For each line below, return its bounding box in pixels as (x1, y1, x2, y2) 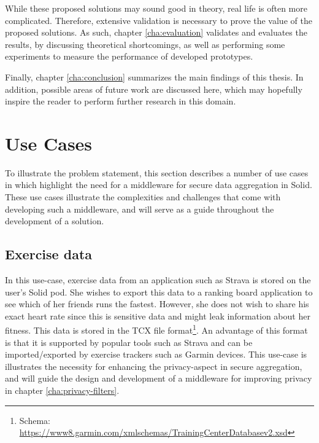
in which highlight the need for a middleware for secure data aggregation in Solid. (5, 178, 312, 191)
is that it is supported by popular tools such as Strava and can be (5, 335, 253, 348)
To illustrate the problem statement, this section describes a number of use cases (5, 166, 309, 179)
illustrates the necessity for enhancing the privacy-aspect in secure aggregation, (5, 359, 302, 372)
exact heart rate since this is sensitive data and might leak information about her (5, 309, 310, 322)
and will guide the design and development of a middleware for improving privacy (5, 372, 312, 385)
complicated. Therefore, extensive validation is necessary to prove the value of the (5, 14, 312, 26)
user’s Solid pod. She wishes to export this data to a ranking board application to (5, 285, 313, 298)
